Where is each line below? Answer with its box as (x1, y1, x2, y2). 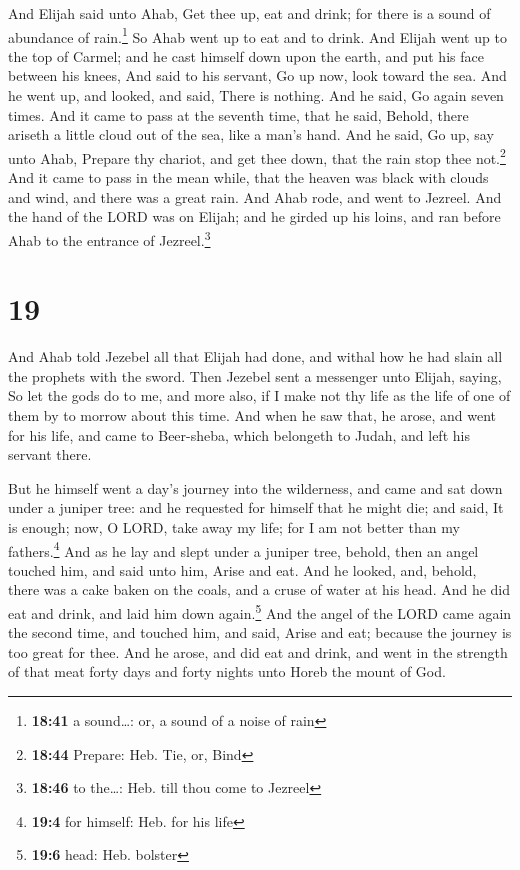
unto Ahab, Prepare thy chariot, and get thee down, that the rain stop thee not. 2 (8, 144, 506, 168)
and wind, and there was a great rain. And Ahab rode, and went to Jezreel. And (8, 186, 502, 207)
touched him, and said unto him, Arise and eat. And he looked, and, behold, (8, 559, 477, 580)
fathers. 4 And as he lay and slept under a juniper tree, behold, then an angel (8, 537, 479, 561)
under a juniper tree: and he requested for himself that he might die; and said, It (8, 497, 504, 518)
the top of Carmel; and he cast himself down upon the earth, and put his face (8, 45, 484, 66)
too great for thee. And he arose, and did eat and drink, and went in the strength (8, 641, 508, 662)
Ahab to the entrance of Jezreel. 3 (8, 226, 211, 250)
